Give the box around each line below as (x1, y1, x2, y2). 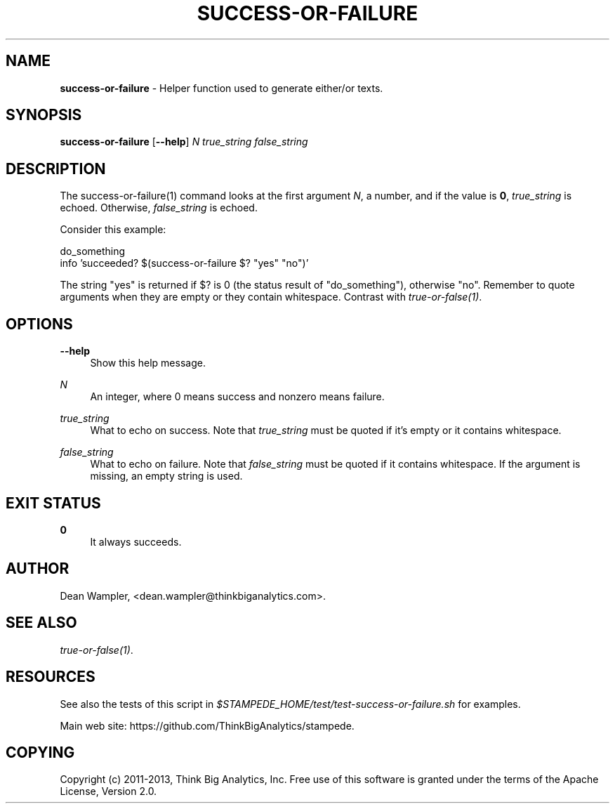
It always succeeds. (90, 535, 182, 548)
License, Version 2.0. (60, 785, 157, 798)
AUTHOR (6, 560, 70, 578)
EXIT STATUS (6, 494, 101, 512)
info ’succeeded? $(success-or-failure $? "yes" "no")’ (60, 257, 309, 270)
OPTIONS (6, 315, 73, 333)
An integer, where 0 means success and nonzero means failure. (90, 390, 385, 403)
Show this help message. (90, 357, 206, 369)
